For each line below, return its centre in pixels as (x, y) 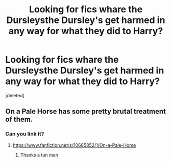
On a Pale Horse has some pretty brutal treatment (86, 111)
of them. (19, 119)
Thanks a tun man (39, 155)
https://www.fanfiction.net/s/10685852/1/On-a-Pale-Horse (74, 145)
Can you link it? (25, 134)
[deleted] (15, 95)
